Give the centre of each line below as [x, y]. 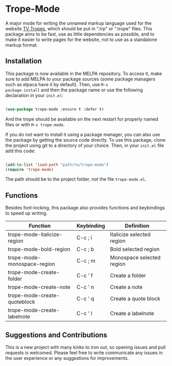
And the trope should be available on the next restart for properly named [82, 119]
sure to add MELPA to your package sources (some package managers [80, 79]
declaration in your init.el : [34, 95]
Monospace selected [135, 258]
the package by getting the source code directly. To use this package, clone [85, 140]
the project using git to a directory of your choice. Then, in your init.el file [85, 145]
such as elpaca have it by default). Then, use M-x [57, 84]
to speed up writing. [26, 213]
